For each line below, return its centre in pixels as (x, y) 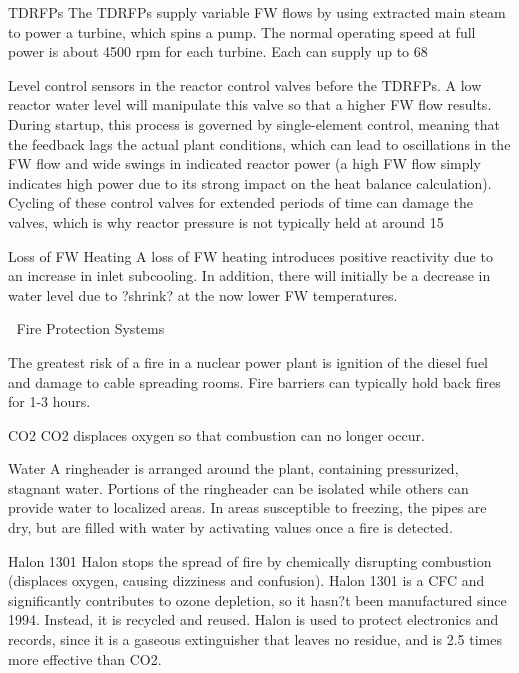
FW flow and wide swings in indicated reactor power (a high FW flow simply (244, 163)
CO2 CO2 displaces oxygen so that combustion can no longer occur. (216, 434)
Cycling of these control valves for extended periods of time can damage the (241, 202)
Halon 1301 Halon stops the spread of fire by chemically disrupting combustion (250, 560)
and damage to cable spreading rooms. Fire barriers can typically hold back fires (254, 381)
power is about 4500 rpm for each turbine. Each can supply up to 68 (218, 51)
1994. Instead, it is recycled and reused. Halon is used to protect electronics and (253, 619)
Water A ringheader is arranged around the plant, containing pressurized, (233, 468)
